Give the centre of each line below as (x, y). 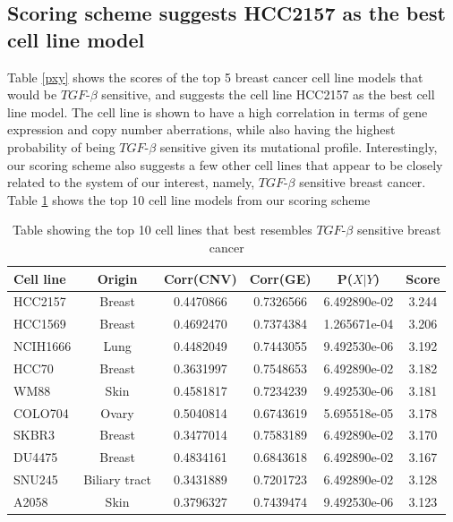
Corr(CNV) (200, 278)
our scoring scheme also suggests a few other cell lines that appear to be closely (225, 164)
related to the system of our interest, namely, (131, 182)
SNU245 (36, 479)
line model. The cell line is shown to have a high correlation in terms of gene (218, 111)
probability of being (61, 146)
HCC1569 (40, 324)
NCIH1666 (43, 346)
